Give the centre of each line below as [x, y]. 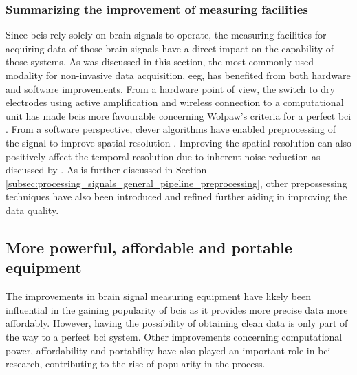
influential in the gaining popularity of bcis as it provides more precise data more [177, 309]
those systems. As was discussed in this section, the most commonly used [160, 62]
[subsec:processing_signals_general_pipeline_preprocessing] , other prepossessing [176, 183]
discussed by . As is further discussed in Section [106, 170]
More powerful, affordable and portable [149, 247]
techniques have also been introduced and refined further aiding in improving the [176, 196]
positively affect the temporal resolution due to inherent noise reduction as [163, 156]
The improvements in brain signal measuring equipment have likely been [159, 296]
